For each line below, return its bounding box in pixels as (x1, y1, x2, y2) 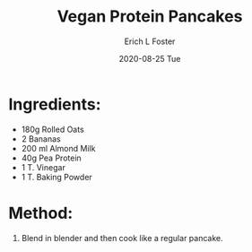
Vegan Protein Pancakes (56, 6, 243, 27)
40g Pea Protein (21, 152, 82, 163)
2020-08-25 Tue (118, 53, 181, 64)
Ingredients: (8, 94, 101, 114)
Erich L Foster (124, 36, 176, 47)
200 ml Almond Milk (21, 143, 96, 153)
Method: (8, 203, 74, 223)
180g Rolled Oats (21, 124, 84, 135)
